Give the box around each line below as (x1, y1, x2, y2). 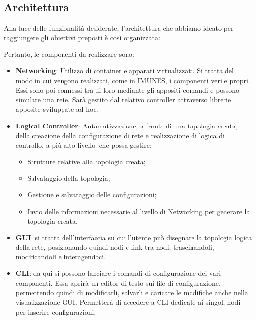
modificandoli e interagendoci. (15, 251, 106, 261)
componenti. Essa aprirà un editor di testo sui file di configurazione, (15, 278, 221, 288)
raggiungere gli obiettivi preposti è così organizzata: (4, 32, 160, 42)
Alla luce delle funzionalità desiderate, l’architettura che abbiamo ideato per (4, 23, 234, 33)
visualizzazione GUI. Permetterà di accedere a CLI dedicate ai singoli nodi (15, 297, 241, 307)
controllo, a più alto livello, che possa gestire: (15, 140, 152, 150)
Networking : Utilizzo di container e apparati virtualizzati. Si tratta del (15, 65, 234, 75)
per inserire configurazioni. (15, 306, 96, 317)
